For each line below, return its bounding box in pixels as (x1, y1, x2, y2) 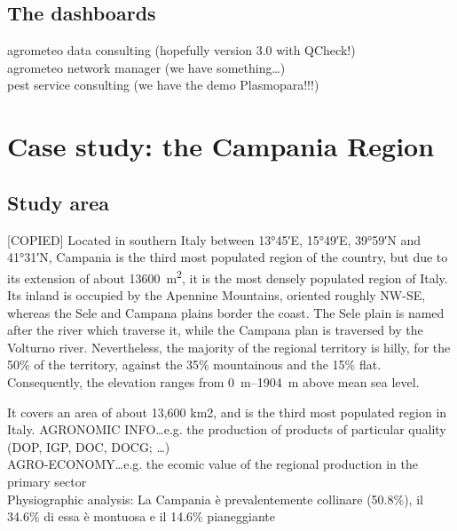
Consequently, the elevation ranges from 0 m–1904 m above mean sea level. (7, 372, 420, 391)
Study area (7, 188, 109, 216)
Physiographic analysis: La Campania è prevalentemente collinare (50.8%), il (7, 489, 423, 508)
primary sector (7, 472, 87, 490)
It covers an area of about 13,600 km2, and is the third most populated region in (7, 402, 447, 421)
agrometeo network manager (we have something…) (7, 58, 286, 76)
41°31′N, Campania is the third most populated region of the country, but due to (7, 248, 448, 266)
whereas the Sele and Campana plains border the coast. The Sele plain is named (7, 303, 445, 321)
